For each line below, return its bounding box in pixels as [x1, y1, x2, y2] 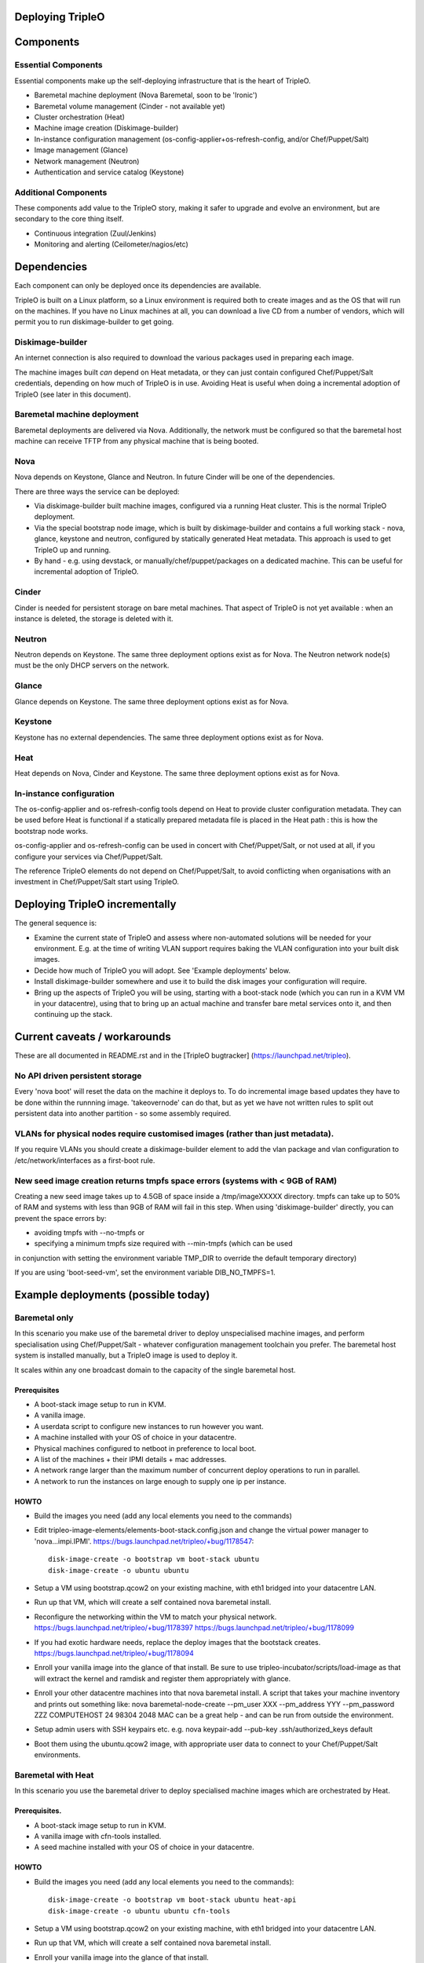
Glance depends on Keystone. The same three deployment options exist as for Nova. [14, 696, 290, 706]
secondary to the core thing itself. [14, 214, 124, 224]
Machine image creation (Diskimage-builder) [34, 123, 179, 133]
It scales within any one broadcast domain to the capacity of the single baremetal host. [14, 1365, 296, 1374]
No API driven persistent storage [14, 1070, 142, 1081]
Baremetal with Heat [14, 1769, 94, 1780]
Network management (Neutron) [34, 156, 140, 166]
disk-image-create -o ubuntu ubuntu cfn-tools [48, 1906, 231, 1915]
